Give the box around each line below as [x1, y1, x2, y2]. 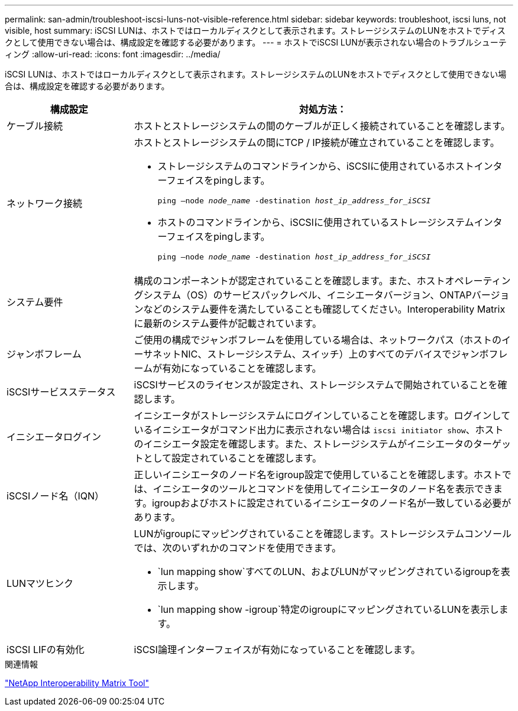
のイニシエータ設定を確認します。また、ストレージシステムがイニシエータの [134, 438, 474, 450]
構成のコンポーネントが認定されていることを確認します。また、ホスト [134, 275, 445, 287]
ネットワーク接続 [7, 197, 83, 209]
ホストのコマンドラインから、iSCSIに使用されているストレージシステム [157, 216, 474, 228]
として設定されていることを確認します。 [143, 452, 322, 464]
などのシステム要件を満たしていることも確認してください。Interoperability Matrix [143, 303, 506, 315]
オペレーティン [445, 275, 511, 287]
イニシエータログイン [7, 431, 102, 443]
